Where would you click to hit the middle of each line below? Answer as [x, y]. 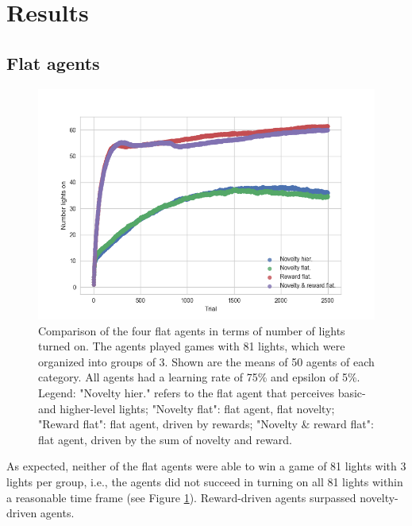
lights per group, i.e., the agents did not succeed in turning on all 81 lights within [205, 481]
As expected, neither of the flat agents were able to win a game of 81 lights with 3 [206, 466]
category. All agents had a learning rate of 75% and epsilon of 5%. [199, 377]
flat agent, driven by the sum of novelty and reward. [165, 439]
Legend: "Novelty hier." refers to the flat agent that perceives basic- [202, 392]
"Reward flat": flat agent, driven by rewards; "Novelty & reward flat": [206, 424]
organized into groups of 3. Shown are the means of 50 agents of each [206, 361]
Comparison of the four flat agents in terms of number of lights [192, 330]
